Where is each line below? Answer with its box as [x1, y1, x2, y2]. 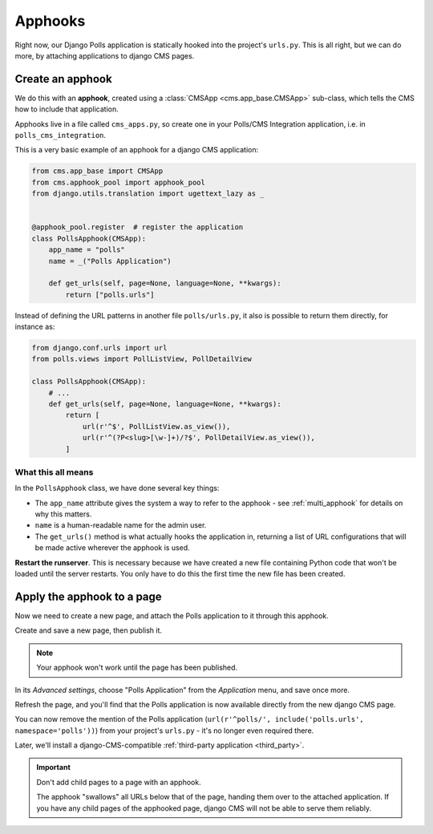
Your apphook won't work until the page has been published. [36, 662, 238, 673]
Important [36, 763, 71, 772]
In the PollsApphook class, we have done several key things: [14, 484, 220, 493]
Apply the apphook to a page [14, 589, 162, 603]
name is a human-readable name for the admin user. [34, 520, 207, 530]
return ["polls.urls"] [65, 289, 156, 299]
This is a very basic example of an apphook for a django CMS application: [14, 145, 259, 155]
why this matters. [34, 509, 92, 519]
